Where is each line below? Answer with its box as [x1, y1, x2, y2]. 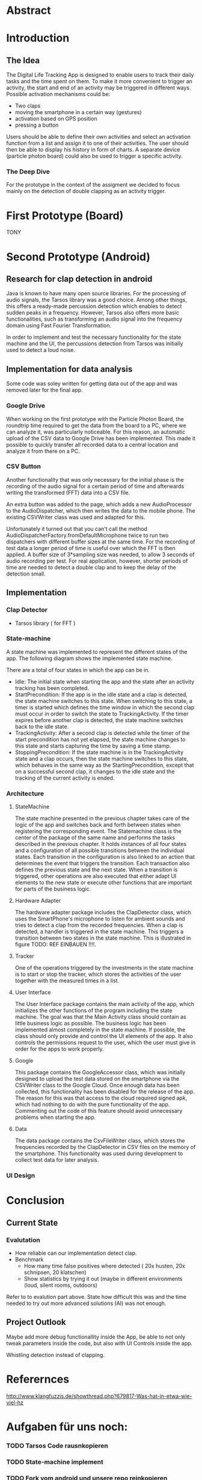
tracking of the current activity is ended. [14, 774, 115, 781]
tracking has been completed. [14, 684, 89, 691]
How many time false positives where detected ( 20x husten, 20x [23, 1262, 185, 1269]
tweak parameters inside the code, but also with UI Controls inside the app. [6, 1339, 193, 1347]
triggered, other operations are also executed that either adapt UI [14, 873, 177, 880]
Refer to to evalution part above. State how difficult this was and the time [6, 1293, 186, 1300]
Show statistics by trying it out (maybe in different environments [23, 1275, 183, 1282]
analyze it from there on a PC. [6, 447, 80, 455]
